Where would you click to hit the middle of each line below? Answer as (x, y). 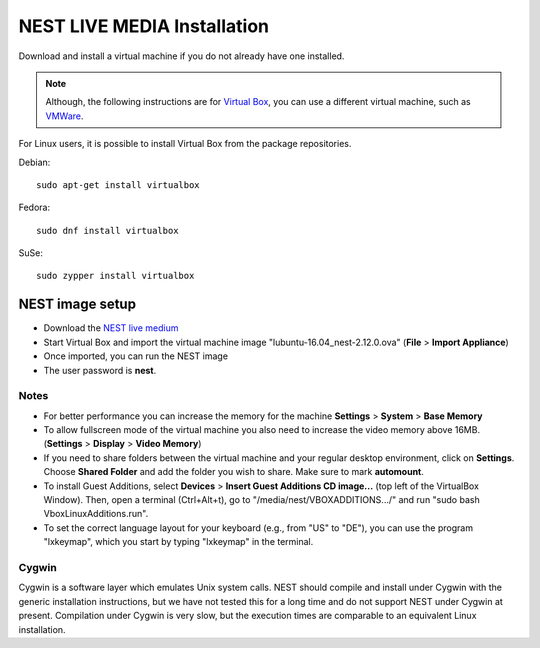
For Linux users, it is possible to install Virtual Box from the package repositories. (185, 144)
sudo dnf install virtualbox (107, 230)
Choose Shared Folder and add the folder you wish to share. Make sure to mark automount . (234, 472)
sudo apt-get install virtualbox (118, 184)
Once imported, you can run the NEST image (136, 356)
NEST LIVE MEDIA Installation (144, 26)
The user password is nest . (100, 370)
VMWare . (64, 116)
